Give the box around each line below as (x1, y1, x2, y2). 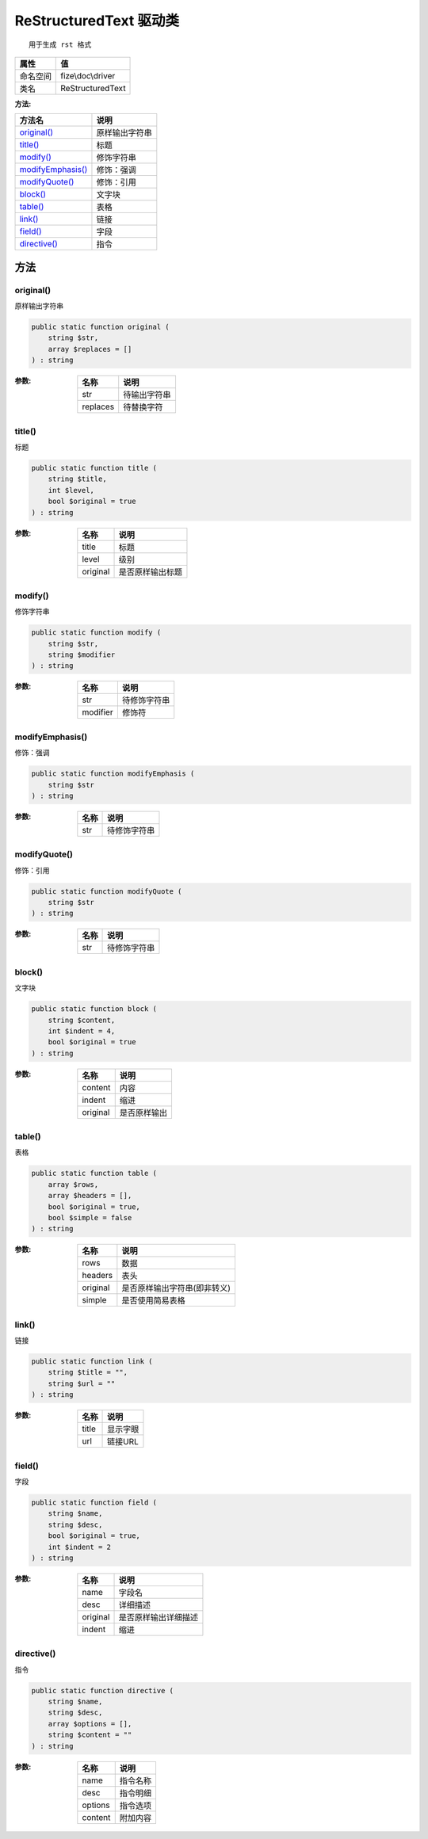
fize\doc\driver (60, 70, 116, 81)
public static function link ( (31, 1357, 154, 1366)
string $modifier (48, 651, 116, 659)
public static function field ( (31, 1498, 158, 1507)
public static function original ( (31, 322, 170, 332)
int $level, (48, 486, 95, 494)
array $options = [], (48, 1719, 132, 1728)
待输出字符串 (123, 389, 171, 400)
